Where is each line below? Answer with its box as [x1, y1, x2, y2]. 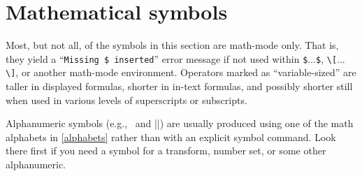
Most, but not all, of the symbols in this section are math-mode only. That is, [6, 38, 339, 52]
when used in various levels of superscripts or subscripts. [6, 92, 247, 107]
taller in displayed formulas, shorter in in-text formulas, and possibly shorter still [6, 79, 353, 94]
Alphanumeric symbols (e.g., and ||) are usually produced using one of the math [6, 116, 354, 131]
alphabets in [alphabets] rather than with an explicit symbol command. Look [6, 129, 336, 144]
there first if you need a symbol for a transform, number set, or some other [6, 143, 326, 158]
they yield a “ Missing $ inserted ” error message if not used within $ [6, 51, 308, 66]
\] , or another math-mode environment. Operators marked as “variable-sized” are [6, 65, 356, 80]
